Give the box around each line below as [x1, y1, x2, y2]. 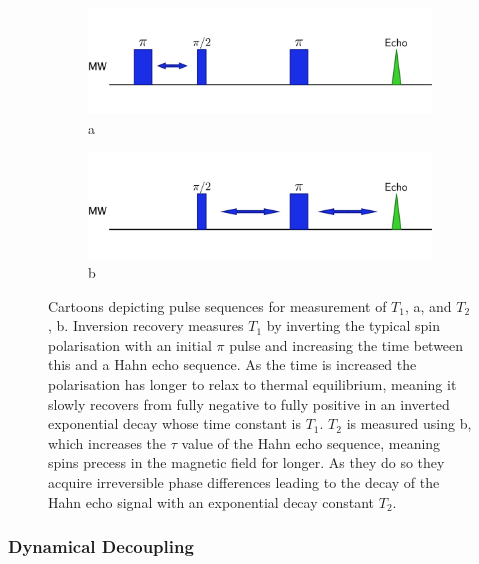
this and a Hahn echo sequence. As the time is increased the [48, 354, 417, 375]
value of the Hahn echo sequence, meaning [181, 432, 441, 453]
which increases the [48, 432, 167, 453]
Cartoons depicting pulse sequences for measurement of [48, 295, 387, 316]
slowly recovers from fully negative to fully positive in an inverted [48, 393, 450, 414]
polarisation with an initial [48, 334, 212, 355]
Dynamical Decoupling [8, 534, 194, 559]
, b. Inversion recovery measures [48, 315, 244, 336]
